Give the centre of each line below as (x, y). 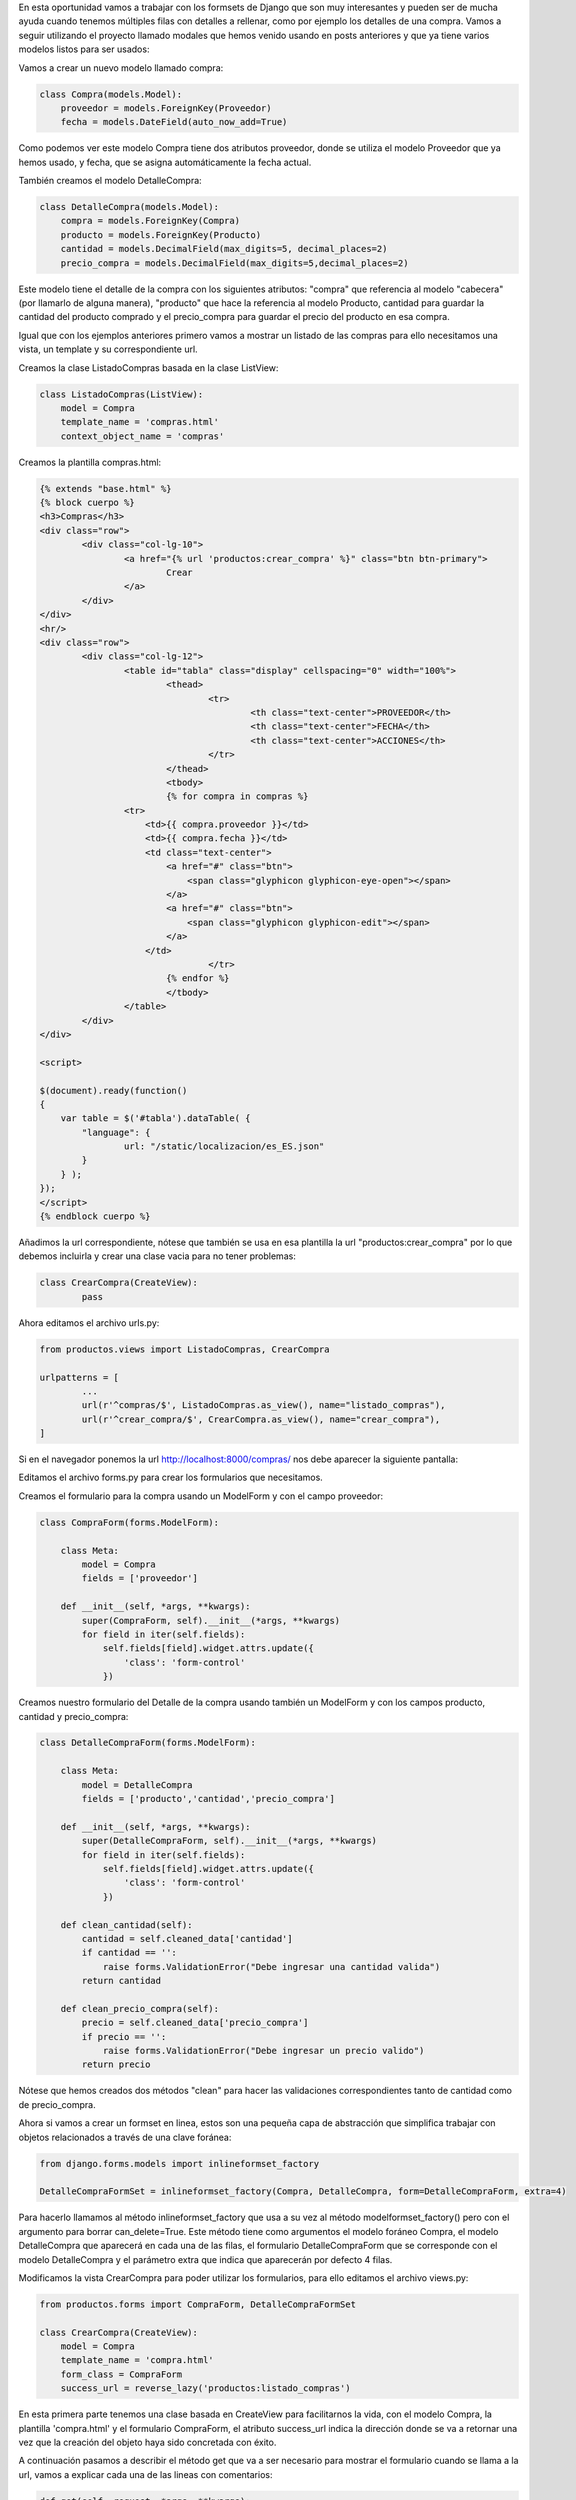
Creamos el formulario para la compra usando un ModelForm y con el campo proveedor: (201, 1496)
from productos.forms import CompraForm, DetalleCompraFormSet (198, 2304)
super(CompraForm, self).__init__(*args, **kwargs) (211, 1620)
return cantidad (121, 1981)
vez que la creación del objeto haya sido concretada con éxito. (147, 2442)
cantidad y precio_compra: (73, 1716)
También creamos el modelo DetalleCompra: (110, 181)
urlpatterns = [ (79, 1377)
